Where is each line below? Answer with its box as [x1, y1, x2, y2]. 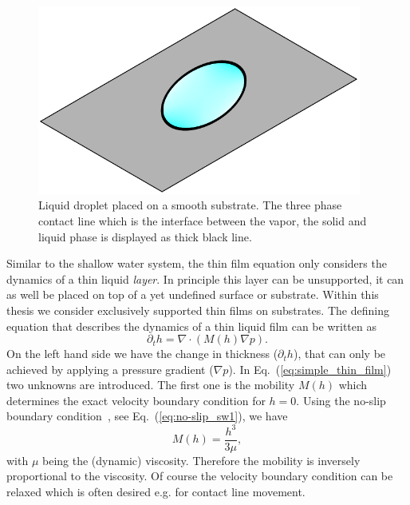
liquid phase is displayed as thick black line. [38, 228, 252, 245]
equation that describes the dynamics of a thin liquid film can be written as [6, 317, 376, 334]
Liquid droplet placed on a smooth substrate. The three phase [38, 197, 342, 213]
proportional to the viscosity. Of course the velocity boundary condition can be [6, 467, 393, 484]
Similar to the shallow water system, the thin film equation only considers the [6, 255, 387, 272]
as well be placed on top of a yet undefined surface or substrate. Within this [6, 286, 379, 303]
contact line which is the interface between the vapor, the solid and [38, 212, 367, 229]
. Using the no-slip [296, 392, 386, 408]
